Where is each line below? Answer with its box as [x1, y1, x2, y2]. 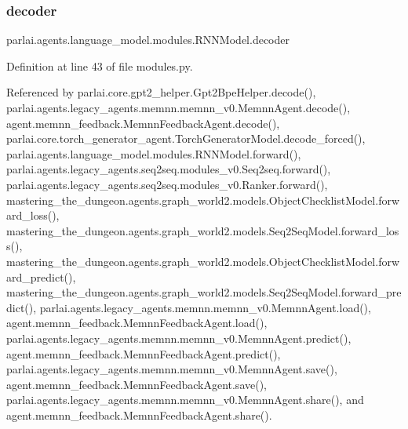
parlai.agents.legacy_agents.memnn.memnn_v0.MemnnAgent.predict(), [6, 329, 352, 346]
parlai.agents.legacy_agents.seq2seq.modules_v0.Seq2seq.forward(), [6, 161, 331, 177]
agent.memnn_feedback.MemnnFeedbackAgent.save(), [6, 376, 267, 392]
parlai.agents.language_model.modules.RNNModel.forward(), [6, 145, 301, 162]
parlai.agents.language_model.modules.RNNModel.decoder [6, 31, 290, 48]
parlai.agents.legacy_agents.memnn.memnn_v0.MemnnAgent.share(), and [6, 391, 364, 408]
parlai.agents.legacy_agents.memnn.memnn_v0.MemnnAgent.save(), [6, 361, 337, 377]
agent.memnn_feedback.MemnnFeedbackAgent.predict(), [6, 345, 281, 362]
